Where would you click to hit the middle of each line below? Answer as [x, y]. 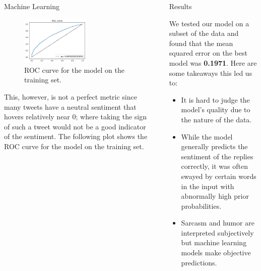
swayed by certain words [219, 176]
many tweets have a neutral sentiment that [70, 106]
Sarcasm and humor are [218, 223]
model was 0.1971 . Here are [213, 62]
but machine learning [214, 242]
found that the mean [201, 43]
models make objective [216, 253]
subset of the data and [204, 33]
